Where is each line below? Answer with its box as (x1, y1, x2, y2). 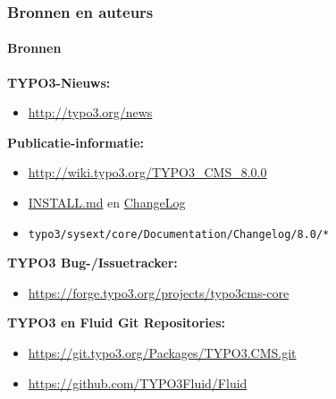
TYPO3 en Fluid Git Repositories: (7, 313, 225, 332)
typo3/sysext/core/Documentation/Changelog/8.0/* (28, 227, 330, 241)
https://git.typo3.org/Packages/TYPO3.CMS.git (28, 344, 297, 362)
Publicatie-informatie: (7, 132, 145, 151)
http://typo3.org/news (28, 103, 153, 122)
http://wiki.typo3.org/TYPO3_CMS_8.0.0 (28, 163, 267, 182)
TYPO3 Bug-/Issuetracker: (7, 253, 178, 272)
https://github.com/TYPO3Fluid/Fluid (28, 373, 248, 392)
